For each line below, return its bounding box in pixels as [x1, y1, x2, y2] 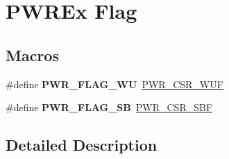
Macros [6, 44, 59, 65]
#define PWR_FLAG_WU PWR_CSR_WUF [6, 76, 223, 91]
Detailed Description [6, 134, 158, 156]
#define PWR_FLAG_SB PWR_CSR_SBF [6, 100, 213, 115]
